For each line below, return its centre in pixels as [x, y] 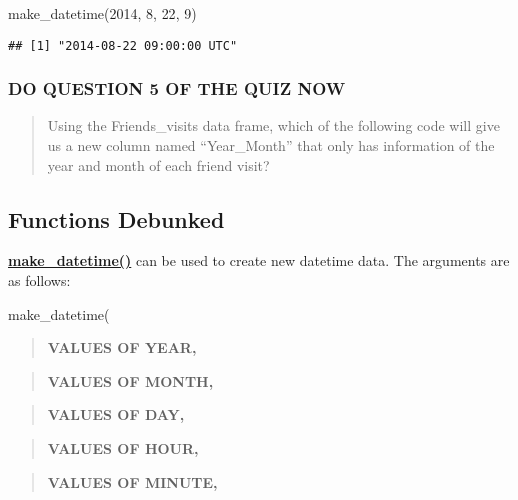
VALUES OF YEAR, [122, 347]
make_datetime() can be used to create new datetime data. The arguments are [259, 260]
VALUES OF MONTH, [130, 380]
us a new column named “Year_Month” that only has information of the [271, 145]
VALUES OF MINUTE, [132, 481]
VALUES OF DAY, [116, 414]
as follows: [39, 280]
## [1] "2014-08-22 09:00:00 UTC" [123, 45]
